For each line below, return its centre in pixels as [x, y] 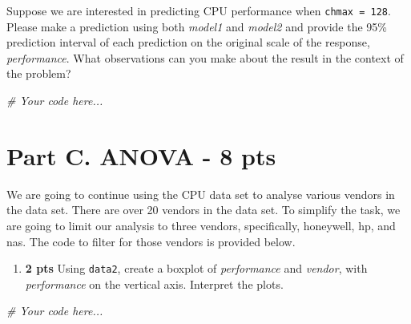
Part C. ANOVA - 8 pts [141, 155]
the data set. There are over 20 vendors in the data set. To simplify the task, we [203, 210]
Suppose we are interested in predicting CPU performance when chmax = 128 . [199, 10]
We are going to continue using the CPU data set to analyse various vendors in [201, 194]
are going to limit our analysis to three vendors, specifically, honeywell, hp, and [201, 225]
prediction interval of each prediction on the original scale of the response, [188, 42]
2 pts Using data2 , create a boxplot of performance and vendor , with [196, 268]
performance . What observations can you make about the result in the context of [205, 57]
